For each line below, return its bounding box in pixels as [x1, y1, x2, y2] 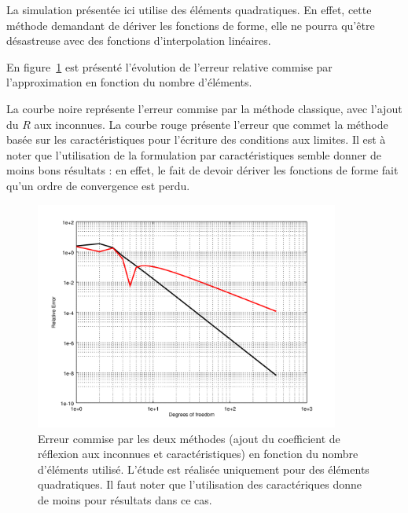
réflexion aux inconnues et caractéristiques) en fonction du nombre [38, 445, 358, 462]
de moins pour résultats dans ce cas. [38, 491, 212, 508]
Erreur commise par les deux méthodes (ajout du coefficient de [38, 430, 340, 446]
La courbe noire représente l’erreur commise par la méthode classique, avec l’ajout [6, 100, 402, 116]
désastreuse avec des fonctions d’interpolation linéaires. [6, 32, 271, 49]
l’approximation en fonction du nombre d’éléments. [6, 74, 252, 90]
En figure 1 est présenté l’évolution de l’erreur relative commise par [6, 58, 333, 75]
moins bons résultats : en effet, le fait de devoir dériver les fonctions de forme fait [6, 162, 399, 178]
